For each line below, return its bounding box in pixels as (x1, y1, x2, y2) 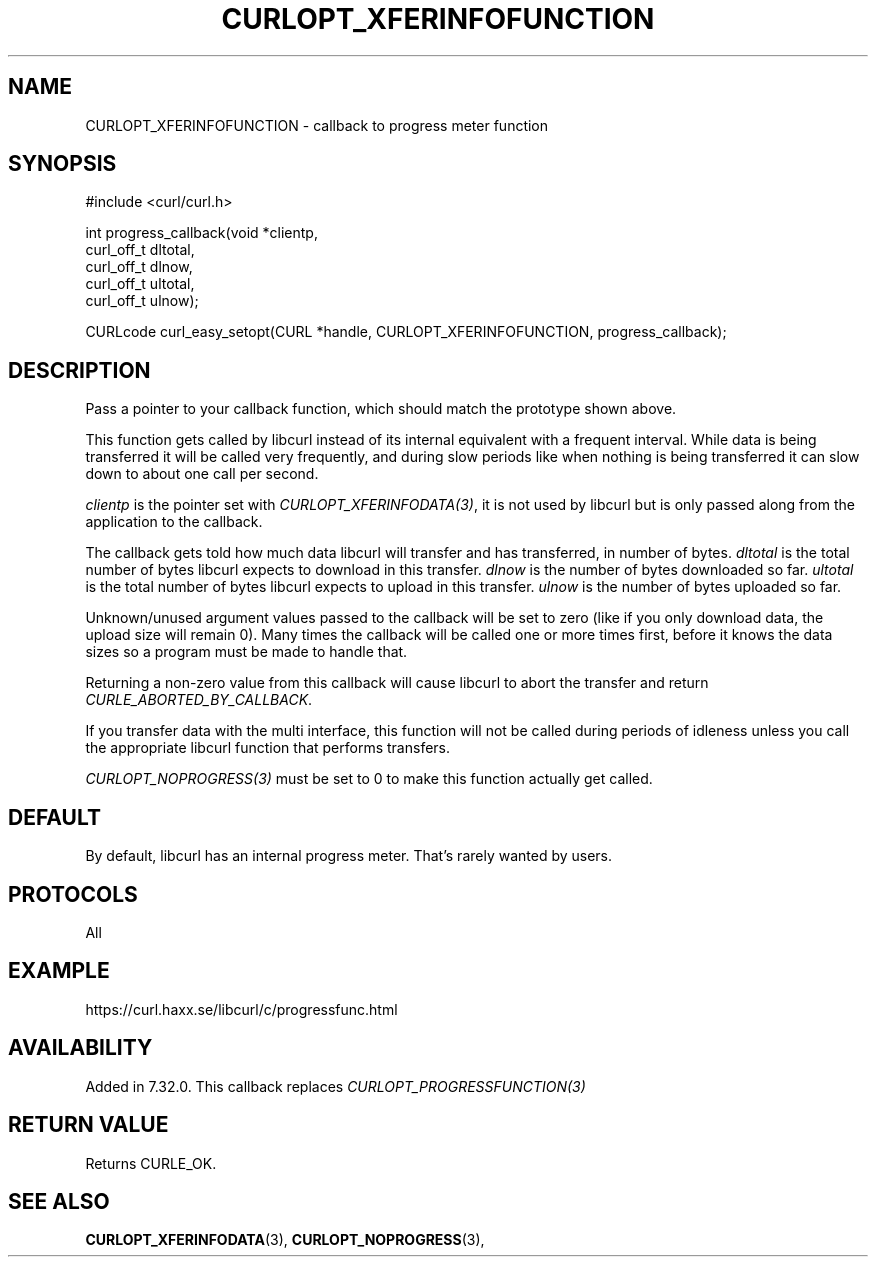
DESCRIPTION (8, 357, 151, 383)
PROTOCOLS (8, 881, 138, 907)
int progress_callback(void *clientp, (85, 224, 318, 242)
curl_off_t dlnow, (85, 258, 193, 276)
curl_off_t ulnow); (85, 292, 199, 310)
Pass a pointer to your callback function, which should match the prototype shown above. (85, 400, 677, 418)
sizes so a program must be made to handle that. (85, 643, 408, 661)
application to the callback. (85, 513, 263, 531)
